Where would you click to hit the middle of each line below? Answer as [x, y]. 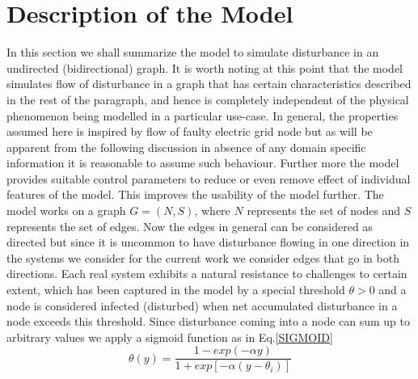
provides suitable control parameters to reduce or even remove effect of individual [209, 178]
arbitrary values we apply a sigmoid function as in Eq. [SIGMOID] [170, 337]
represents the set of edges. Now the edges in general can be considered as [190, 226]
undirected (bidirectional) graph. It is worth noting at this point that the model [205, 67]
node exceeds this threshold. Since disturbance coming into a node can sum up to [209, 321]
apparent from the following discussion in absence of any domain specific [186, 147]
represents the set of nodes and [324, 211]
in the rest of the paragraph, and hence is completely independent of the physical [208, 99]
